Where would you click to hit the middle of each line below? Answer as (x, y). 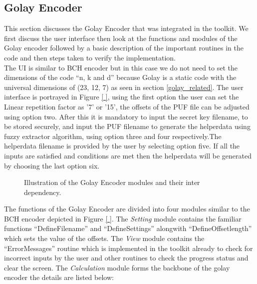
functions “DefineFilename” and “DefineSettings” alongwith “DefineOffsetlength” (128, 228)
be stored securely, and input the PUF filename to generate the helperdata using (127, 126)
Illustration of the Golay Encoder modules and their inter (112, 182)
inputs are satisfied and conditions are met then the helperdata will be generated (128, 155)
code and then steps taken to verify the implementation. (90, 57)
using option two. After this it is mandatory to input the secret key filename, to (126, 116)
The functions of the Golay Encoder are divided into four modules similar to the (127, 209)
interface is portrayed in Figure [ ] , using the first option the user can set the (122, 97)
